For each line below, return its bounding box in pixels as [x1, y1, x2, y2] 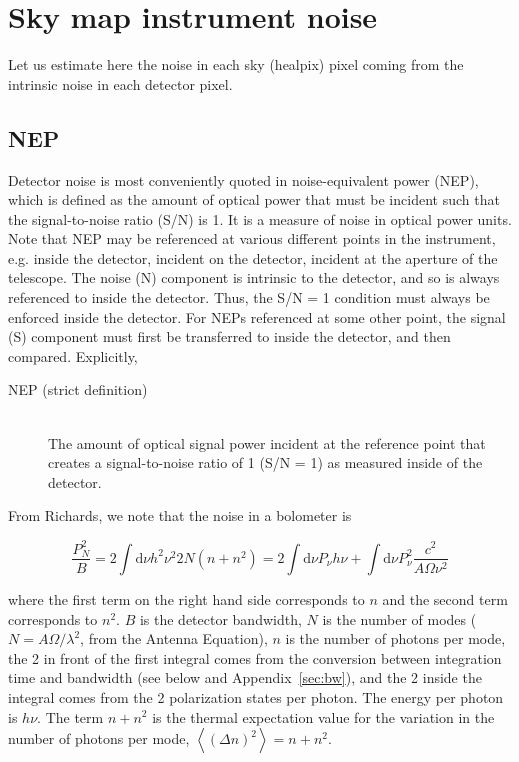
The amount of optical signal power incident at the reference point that [48, 432, 486, 453]
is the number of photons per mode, [285, 628, 506, 649]
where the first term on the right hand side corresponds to [8, 588, 365, 609]
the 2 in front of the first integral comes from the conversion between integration [8, 647, 502, 668]
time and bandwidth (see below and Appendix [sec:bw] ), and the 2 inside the [8, 667, 482, 688]
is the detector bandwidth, [139, 608, 302, 629]
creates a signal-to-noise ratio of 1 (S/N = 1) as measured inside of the [48, 452, 483, 473]
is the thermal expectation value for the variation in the [152, 706, 495, 727]
